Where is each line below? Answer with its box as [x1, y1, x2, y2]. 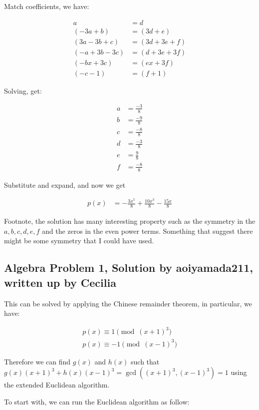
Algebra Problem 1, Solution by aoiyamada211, [4, 260, 253, 275]
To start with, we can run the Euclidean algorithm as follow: [4, 396, 190, 406]
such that [131, 356, 160, 366]
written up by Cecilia [4, 274, 116, 290]
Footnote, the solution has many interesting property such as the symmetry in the [4, 216, 256, 226]
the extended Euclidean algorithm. [4, 379, 110, 390]
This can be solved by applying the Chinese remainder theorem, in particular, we [4, 298, 253, 308]
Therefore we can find [4, 356, 71, 366]
